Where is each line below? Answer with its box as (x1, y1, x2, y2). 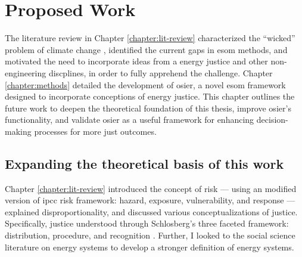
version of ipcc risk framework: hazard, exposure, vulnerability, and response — (5, 194, 295, 206)
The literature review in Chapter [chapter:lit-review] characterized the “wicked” (5, 32, 295, 44)
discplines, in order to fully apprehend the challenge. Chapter (48, 66, 273, 79)
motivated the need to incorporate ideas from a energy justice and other (5, 55, 268, 67)
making (5, 125, 32, 137)
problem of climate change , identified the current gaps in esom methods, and (5, 43, 288, 55)
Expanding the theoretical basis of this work (5, 154, 284, 172)
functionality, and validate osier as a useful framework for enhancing (5, 113, 254, 126)
